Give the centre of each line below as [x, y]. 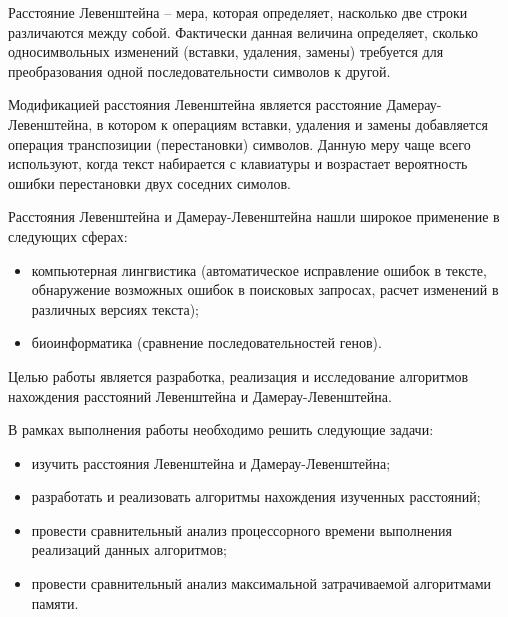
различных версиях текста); [115, 308]
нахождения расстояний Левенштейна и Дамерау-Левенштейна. [200, 395]
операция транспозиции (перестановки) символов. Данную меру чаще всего [239, 143]
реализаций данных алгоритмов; [129, 549]
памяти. [55, 602]
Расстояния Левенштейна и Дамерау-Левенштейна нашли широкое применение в [254, 216]
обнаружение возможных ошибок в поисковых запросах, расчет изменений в [265, 289]
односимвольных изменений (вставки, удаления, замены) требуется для [226, 51]
